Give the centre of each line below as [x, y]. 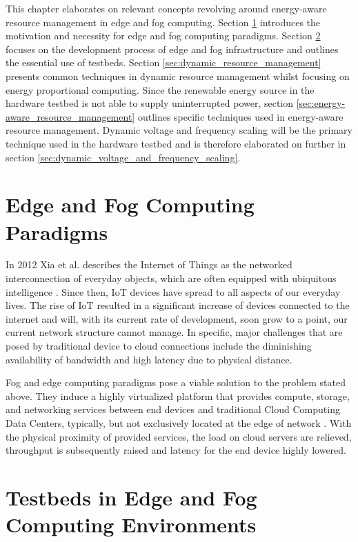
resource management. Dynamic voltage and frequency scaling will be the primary [179, 130]
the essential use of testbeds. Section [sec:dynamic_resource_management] [163, 62]
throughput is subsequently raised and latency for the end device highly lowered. [176, 450]
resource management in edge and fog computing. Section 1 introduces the [163, 22]
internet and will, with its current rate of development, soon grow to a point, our [177, 318]
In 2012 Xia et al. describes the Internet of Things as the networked [149, 264]
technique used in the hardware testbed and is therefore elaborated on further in [176, 143]
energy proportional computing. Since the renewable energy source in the [160, 89]
